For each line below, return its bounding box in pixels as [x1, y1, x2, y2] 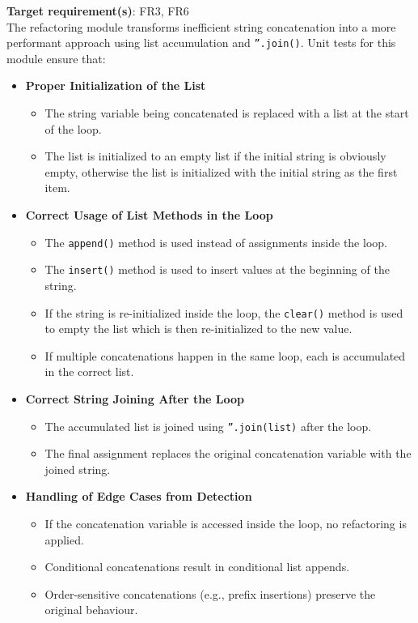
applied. [44, 531, 84, 548]
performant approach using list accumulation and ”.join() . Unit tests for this [6, 34, 396, 51]
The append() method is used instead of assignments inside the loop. [44, 233, 387, 250]
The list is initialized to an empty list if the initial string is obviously [44, 147, 386, 164]
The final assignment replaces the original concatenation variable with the [44, 445, 412, 462]
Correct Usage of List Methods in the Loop [25, 207, 273, 223]
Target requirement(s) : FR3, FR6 [6, 2, 189, 19]
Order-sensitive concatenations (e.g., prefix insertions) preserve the [44, 585, 376, 602]
